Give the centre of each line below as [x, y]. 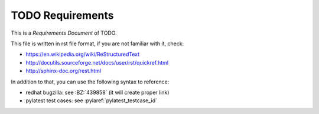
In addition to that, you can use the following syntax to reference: [90, 82]
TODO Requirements [62, 15]
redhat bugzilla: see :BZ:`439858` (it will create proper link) [97, 92]
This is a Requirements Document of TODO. [64, 33]
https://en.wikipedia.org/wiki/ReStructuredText [83, 54]
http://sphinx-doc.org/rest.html [64, 71]
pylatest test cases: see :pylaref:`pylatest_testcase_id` [92, 100]
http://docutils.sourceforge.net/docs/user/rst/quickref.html [97, 62]
